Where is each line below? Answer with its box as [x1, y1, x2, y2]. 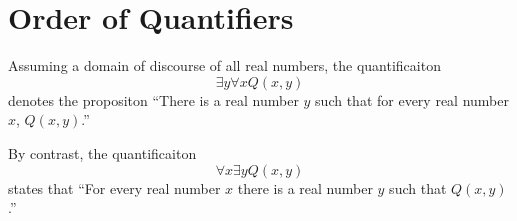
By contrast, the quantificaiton [8, 142, 197, 163]
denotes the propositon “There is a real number [8, 89, 299, 110]
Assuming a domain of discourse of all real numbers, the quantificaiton [8, 55, 441, 76]
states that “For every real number [8, 177, 221, 198]
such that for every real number [315, 89, 509, 110]
